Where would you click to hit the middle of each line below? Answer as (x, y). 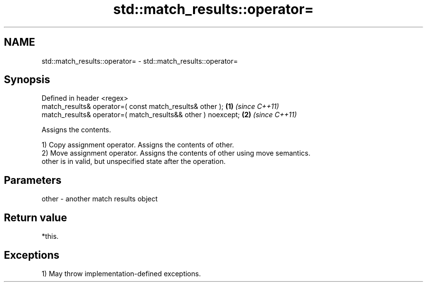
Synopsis (27, 80)
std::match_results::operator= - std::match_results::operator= (140, 61)
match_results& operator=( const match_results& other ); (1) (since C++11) (160, 107)
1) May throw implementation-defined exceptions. (121, 273)
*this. (50, 236)
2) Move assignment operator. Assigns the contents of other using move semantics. (176, 153)
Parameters (33, 180)
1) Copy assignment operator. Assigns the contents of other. (138, 145)
